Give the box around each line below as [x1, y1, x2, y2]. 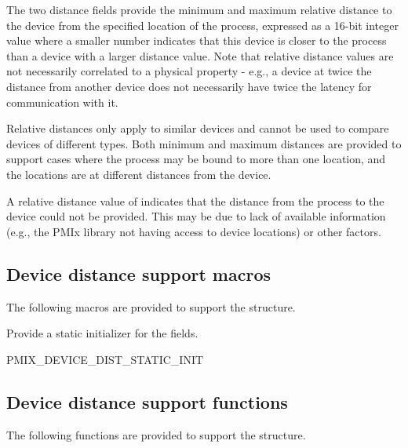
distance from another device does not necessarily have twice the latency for [6, 78, 372, 94]
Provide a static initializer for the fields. [6, 325, 199, 341]
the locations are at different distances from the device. [6, 166, 271, 182]
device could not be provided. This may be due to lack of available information [6, 208, 386, 224]
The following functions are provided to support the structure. [6, 426, 306, 443]
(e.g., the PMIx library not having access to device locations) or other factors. [6, 223, 381, 239]
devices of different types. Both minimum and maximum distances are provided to [6, 135, 402, 151]
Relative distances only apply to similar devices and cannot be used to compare [6, 120, 389, 137]
